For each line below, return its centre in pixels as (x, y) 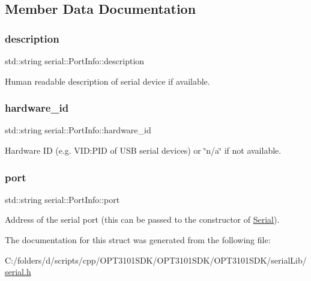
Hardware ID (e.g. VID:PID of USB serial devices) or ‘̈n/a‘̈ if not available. (143, 150)
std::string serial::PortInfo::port (62, 199)
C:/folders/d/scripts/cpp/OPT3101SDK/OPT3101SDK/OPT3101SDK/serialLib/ (156, 260)
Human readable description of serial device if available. (107, 81)
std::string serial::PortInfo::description (75, 61)
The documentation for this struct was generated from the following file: (138, 240)
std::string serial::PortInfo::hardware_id (78, 130)
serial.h (18, 272)
